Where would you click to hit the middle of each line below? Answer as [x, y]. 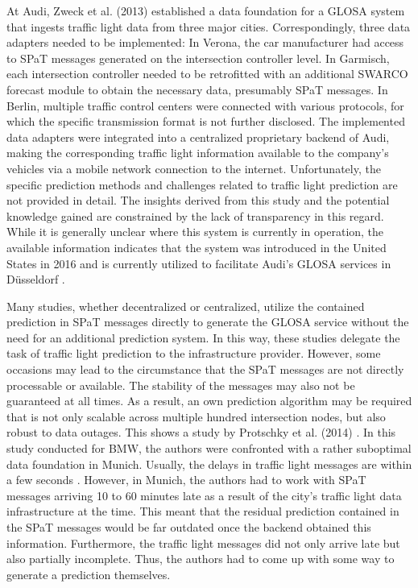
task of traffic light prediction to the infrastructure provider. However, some [194, 353]
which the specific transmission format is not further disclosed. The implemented [206, 121]
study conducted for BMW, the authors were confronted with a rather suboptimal [209, 448]
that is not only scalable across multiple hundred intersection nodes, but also [196, 416]
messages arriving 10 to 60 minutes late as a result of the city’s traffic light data [204, 495]
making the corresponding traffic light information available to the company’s [198, 153]
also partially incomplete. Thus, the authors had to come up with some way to [201, 559]
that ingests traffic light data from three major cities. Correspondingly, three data [209, 26]
